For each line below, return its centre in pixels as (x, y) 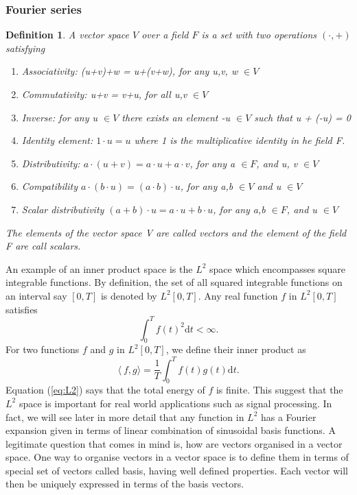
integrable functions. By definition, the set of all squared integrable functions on (174, 282)
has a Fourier (288, 416)
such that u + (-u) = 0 (302, 117)
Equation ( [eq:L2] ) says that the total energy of (105, 390)
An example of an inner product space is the (99, 268)
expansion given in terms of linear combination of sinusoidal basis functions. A (171, 430)
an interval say (36, 295)
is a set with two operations (259, 35)
